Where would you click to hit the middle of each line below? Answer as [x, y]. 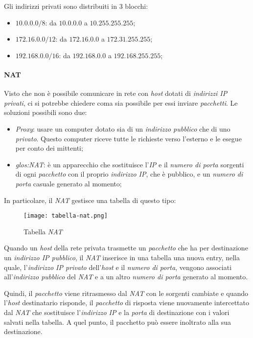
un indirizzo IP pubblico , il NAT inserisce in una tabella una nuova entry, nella [122, 257]
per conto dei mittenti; [49, 148]
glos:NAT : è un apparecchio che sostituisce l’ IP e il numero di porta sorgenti [130, 164]
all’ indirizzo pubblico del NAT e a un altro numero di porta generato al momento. [126, 277]
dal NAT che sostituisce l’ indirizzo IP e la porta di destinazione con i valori [117, 312]
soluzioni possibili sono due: [46, 112]
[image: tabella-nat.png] [66, 216]
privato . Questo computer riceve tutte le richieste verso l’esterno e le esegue [128, 138]
